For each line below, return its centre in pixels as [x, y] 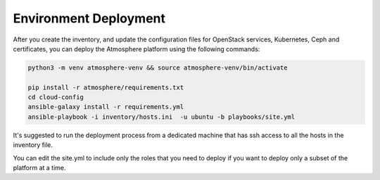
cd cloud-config [56, 97]
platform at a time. [39, 168]
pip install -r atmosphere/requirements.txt [106, 87]
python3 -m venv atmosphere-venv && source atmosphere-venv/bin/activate [158, 67]
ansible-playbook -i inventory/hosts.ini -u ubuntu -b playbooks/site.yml [161, 117]
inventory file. [33, 145]
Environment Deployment [89, 18]
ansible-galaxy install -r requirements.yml [106, 107]
